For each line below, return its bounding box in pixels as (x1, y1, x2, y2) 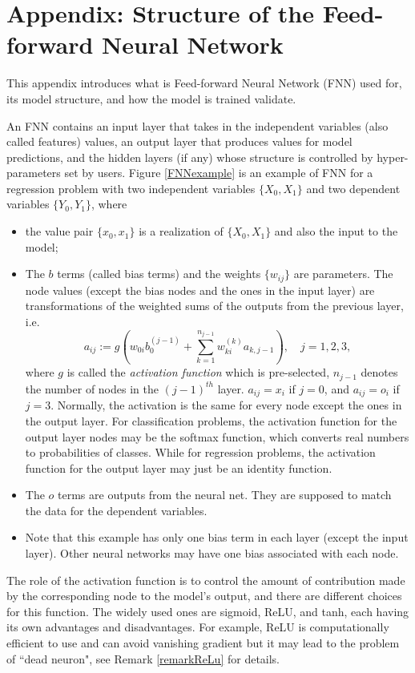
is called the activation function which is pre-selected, (66, 364, 330, 381)
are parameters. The (293, 265, 393, 282)
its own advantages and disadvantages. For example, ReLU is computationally (6, 619, 389, 635)
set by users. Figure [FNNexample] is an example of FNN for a (64, 164, 373, 181)
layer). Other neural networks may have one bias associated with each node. (25, 545, 399, 562)
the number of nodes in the (25, 380, 159, 397)
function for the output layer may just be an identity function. (25, 459, 332, 476)
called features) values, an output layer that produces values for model (6, 133, 353, 150)
